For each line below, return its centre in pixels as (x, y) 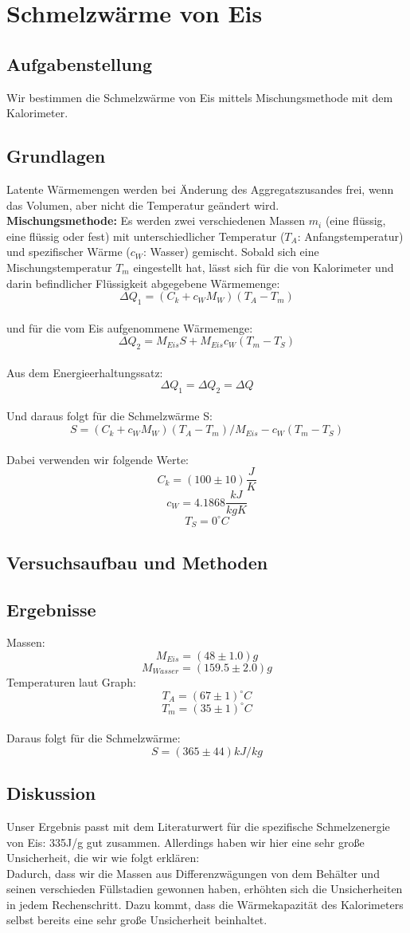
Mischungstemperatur (59, 267)
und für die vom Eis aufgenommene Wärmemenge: (130, 327)
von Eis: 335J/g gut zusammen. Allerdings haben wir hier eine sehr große (185, 842)
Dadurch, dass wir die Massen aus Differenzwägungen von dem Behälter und (193, 873)
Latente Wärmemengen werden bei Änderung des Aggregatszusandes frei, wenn (200, 189)
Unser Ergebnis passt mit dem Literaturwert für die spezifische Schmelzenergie (198, 826)
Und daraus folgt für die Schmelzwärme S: (109, 416)
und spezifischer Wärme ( (68, 252)
